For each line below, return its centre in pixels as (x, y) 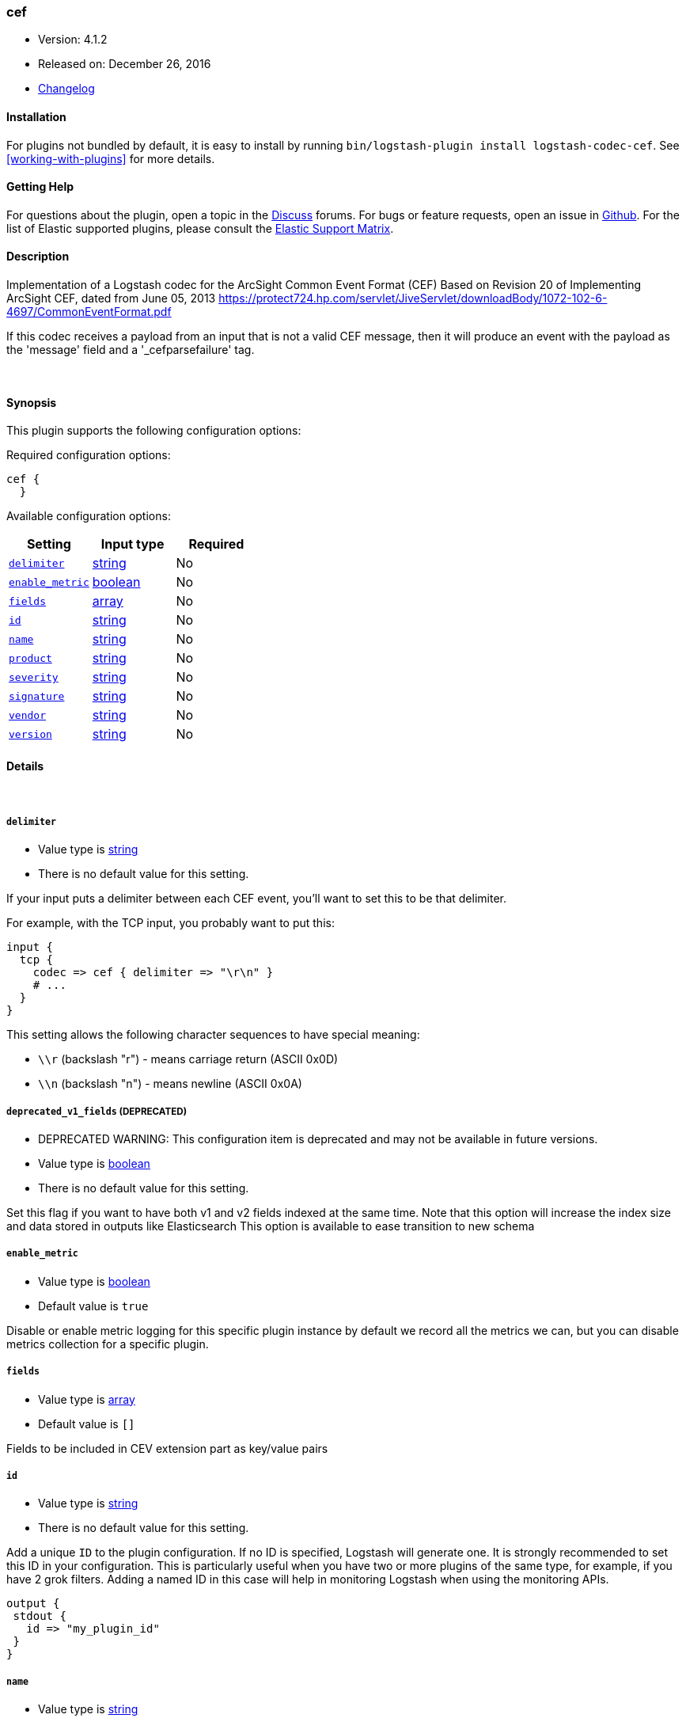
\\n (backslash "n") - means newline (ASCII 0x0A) (170, 1084)
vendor (27, 715)
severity (34, 677)
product (30, 658)
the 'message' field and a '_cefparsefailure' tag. (131, 350)
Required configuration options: (89, 455)
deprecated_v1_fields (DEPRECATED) (97, 1111)
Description (38, 257)
